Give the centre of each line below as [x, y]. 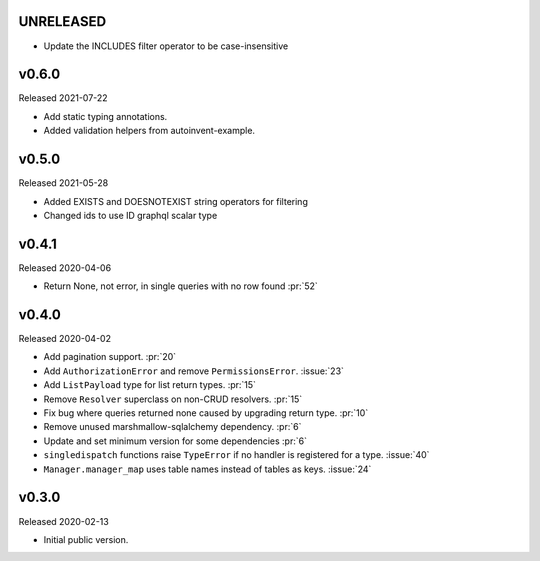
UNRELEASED [62, 21]
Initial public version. [86, 539]
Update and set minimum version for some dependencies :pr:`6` [175, 441]
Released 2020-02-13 [63, 521]
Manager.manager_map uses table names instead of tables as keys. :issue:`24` [207, 469]
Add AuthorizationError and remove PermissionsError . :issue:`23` [194, 371]
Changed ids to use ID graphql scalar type [130, 215]
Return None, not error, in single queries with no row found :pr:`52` [181, 286]
